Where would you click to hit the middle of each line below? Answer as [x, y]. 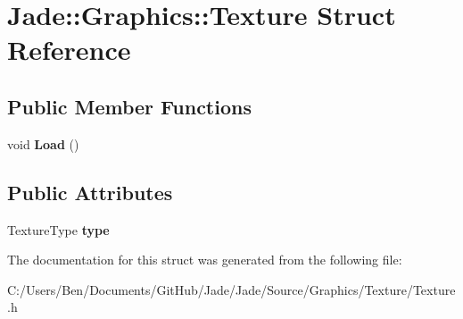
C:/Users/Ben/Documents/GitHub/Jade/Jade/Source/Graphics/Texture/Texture [231, 289]
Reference [69, 50]
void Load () [43, 143]
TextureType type [58, 229]
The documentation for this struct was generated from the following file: [205, 260]
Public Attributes [90, 192]
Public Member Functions [129, 106]
